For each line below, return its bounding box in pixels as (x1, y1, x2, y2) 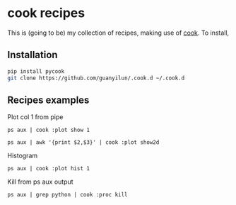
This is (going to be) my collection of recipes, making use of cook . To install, (7, 28, 230, 37)
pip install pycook (7, 67, 65, 75)
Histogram (7, 151, 38, 160)
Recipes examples (7, 94, 90, 106)
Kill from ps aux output (7, 177, 73, 186)
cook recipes (7, 5, 85, 21)
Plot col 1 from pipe (7, 113, 64, 121)
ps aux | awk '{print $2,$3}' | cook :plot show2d (7, 139, 160, 146)
